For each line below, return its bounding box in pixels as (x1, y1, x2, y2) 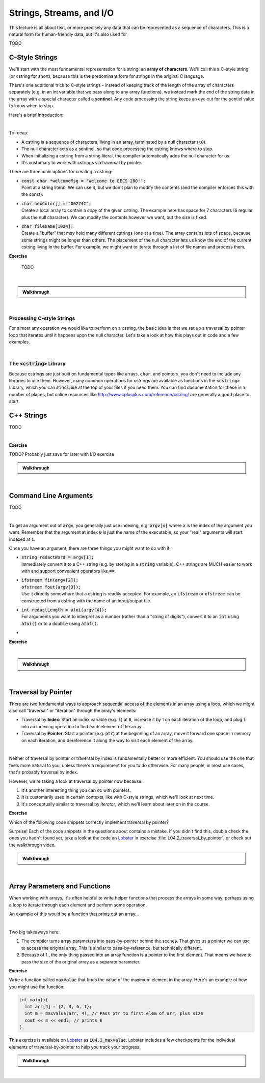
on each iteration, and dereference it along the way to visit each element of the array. (21, 737, 194, 743)
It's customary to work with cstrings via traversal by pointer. (21, 159, 143, 165)
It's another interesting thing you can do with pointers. (21, 787, 131, 793)
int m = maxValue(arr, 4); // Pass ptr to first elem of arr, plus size (25, 1011, 204, 1016)
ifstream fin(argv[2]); (21, 577, 79, 583)
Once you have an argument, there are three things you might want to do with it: (9, 545, 171, 551)
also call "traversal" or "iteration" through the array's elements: (9, 708, 137, 713)
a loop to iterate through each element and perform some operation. (9, 902, 147, 908)
